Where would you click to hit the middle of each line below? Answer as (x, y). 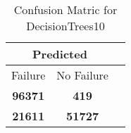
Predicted (60, 54)
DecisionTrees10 (65, 26)
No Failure (82, 75)
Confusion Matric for (65, 9)
